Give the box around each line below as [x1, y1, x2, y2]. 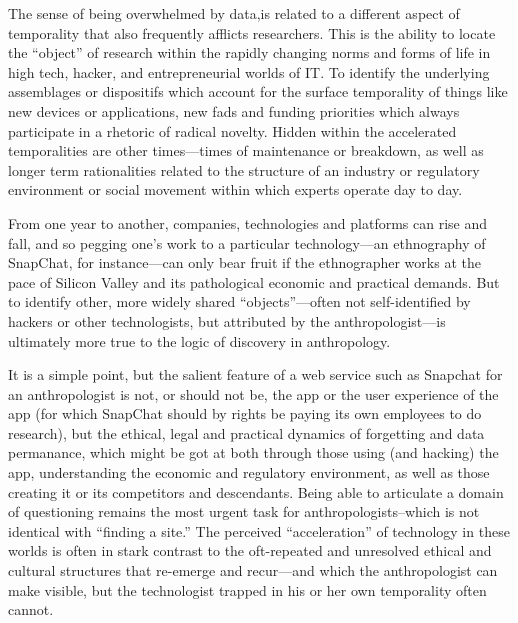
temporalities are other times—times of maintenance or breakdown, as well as [8, 140, 484, 161]
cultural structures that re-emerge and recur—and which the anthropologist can [8, 560, 498, 581]
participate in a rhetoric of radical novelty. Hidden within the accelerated [8, 120, 457, 141]
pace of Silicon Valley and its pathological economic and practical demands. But [8, 271, 500, 292]
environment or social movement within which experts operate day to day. [8, 179, 463, 200]
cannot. [8, 599, 54, 620]
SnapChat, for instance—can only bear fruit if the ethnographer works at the [8, 252, 481, 273]
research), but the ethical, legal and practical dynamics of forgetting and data [8, 422, 485, 443]
